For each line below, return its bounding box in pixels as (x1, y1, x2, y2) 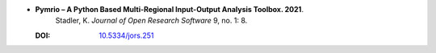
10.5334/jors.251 (99, 31, 154, 40)
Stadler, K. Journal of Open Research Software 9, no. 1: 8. (55, 16, 248, 26)
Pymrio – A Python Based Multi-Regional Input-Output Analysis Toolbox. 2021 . (35, 5, 304, 14)
